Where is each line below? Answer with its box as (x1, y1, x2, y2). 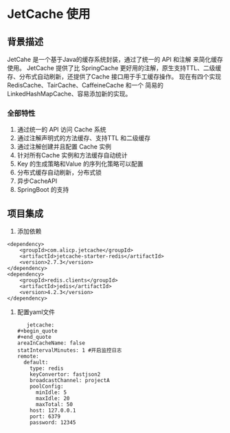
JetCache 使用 (7, 6, 91, 22)
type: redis (30, 365, 64, 372)
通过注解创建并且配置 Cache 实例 (16, 142, 112, 151)
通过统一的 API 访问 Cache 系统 (16, 125, 106, 134)
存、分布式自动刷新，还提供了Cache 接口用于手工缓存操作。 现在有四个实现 (7, 73, 222, 80)
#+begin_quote (16, 328, 58, 335)
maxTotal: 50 (35, 401, 73, 408)
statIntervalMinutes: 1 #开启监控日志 (16, 347, 122, 354)
